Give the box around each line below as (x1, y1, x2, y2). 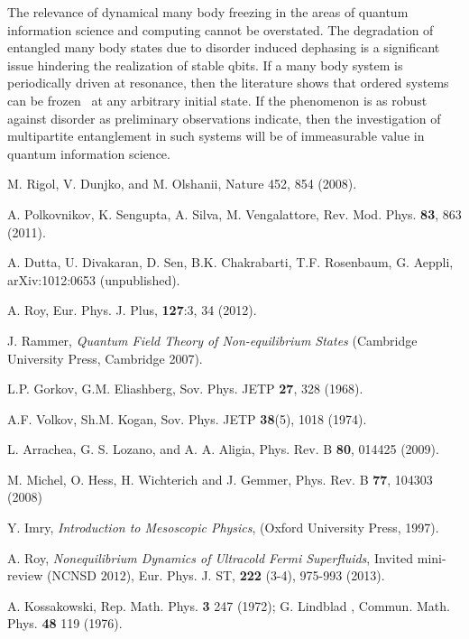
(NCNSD (46, 566, 97, 585)
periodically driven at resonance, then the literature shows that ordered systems (7, 73, 449, 92)
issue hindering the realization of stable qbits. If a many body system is (7, 55, 403, 74)
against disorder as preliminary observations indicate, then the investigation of (7, 108, 441, 127)
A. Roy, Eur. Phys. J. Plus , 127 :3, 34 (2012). (7, 301, 257, 319)
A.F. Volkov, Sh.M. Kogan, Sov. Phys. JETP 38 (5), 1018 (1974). (7, 409, 367, 428)
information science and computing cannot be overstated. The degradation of (7, 20, 434, 39)
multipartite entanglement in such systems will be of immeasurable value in (7, 126, 425, 145)
